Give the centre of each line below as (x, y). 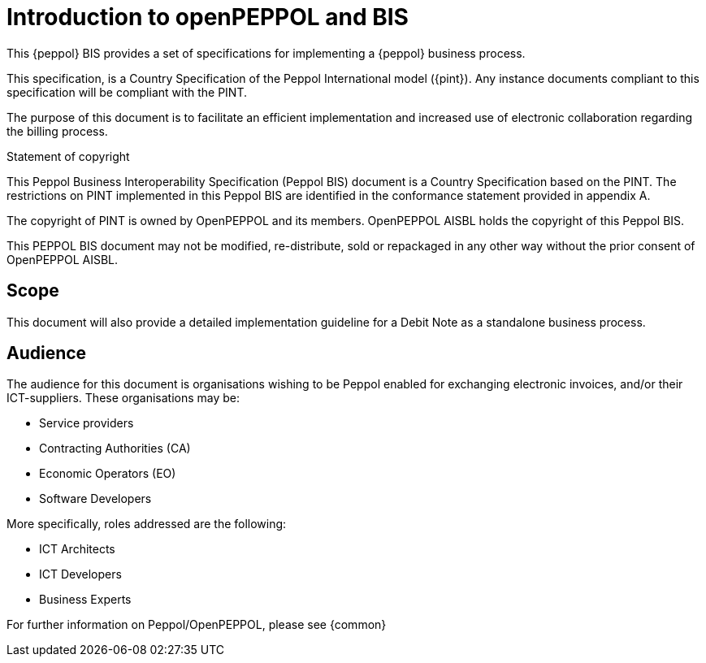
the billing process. (57, 131)
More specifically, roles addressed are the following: (147, 524)
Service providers (87, 423)
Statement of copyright (68, 156)
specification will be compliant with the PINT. (127, 92)
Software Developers (95, 499)
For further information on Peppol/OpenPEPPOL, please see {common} (197, 625)
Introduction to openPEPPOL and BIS (208, 17)
